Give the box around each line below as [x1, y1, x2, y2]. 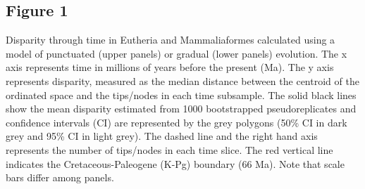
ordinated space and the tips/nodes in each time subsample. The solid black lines [6, 87, 357, 102]
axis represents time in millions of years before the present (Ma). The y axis [6, 60, 334, 74]
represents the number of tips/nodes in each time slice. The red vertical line [6, 142, 333, 157]
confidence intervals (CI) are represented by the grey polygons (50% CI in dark [6, 115, 347, 129]
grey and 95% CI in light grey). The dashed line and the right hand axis [6, 129, 318, 143]
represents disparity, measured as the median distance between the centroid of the [6, 73, 359, 88]
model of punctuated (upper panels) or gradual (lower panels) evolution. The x [6, 46, 347, 60]
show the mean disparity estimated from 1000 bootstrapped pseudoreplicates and [6, 101, 357, 116]
